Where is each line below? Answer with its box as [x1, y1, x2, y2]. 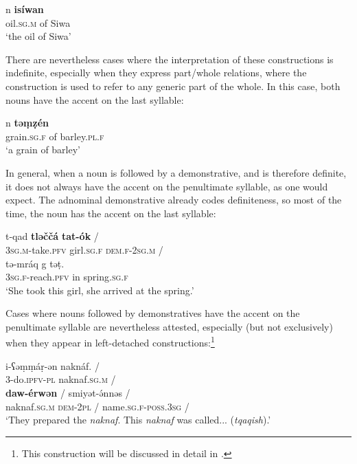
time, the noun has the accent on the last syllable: [5, 206, 216, 220]
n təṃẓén [5, 115, 49, 130]
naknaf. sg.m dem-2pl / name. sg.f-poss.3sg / [5, 399, 189, 413]
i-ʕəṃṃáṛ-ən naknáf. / [5, 358, 100, 373]
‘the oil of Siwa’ [5, 29, 71, 43]
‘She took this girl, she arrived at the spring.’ [5, 283, 194, 297]
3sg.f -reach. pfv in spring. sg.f [5, 269, 128, 284]
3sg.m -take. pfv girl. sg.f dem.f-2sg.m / [5, 242, 163, 256]
